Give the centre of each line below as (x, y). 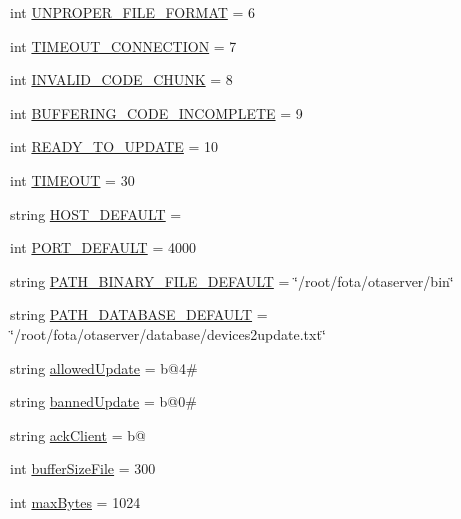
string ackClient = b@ (78, 434)
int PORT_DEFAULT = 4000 (103, 247)
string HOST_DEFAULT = (96, 213)
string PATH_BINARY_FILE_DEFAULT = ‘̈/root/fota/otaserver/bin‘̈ (232, 280)
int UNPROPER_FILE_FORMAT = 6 (133, 12)
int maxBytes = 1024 (75, 501)
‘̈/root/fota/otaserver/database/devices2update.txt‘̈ (168, 333)
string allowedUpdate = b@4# (104, 367)
